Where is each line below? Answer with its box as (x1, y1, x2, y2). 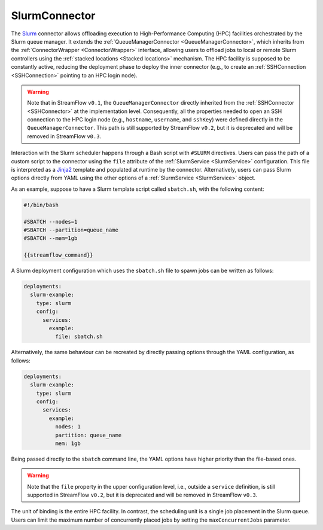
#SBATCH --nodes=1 (23, 218, 78, 225)
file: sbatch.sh (54, 333, 103, 340)
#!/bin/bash (23, 201, 59, 208)
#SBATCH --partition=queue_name (23, 226, 119, 233)
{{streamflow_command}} (23, 252, 94, 258)
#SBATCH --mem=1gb (23, 235, 78, 242)
